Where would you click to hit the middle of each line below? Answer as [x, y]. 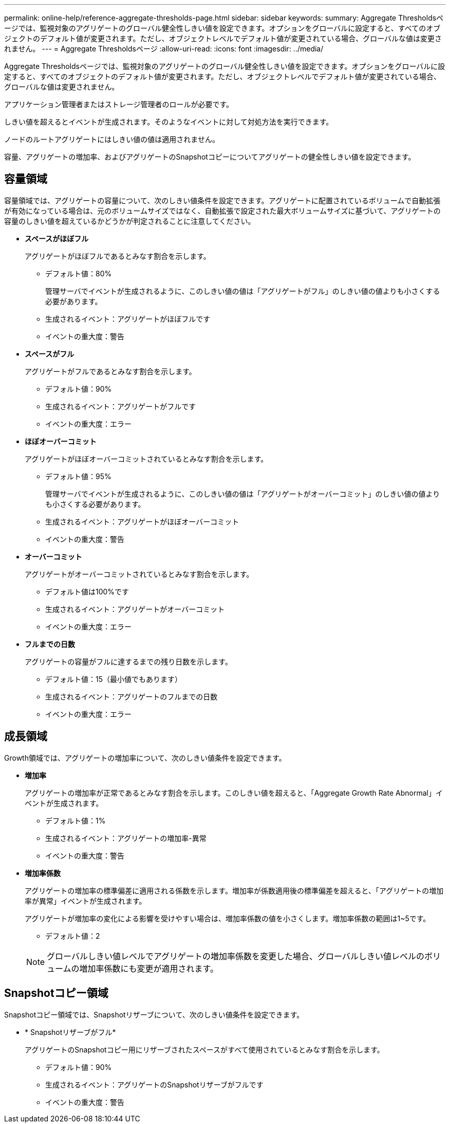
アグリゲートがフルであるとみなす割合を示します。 [110, 371]
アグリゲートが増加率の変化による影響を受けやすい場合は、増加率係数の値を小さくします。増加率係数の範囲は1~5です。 [228, 918]
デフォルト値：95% [78, 476]
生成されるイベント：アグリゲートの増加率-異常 [126, 838]
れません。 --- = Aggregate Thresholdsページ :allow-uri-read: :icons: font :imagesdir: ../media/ [164, 49]
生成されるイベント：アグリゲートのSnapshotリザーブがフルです [154, 1084]
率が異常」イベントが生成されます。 [86, 901]
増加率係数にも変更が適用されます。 [149, 968]
